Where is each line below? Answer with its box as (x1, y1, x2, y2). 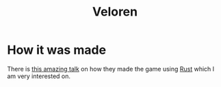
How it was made (7, 42, 107, 58)
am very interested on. (7, 72, 70, 80)
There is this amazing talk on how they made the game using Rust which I (7, 65, 215, 73)
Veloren (92, 4, 138, 20)
